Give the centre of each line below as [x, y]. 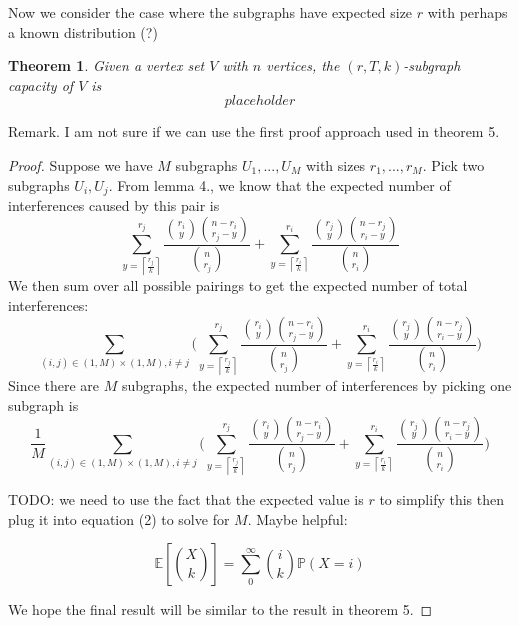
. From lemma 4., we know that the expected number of [279, 184]
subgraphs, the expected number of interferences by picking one [316, 385]
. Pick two [453, 164]
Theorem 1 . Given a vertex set [106, 65]
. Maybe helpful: [297, 518]
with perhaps [467, 12]
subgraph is [43, 404]
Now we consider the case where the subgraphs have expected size [210, 12]
